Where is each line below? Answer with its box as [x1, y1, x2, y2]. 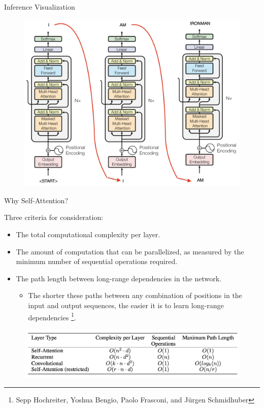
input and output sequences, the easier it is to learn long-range [28, 300, 224, 310]
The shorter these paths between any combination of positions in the [28, 290, 242, 301]
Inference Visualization [4, 2, 75, 12]
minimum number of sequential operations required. [16, 256, 178, 267]
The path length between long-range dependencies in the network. [16, 273, 222, 283]
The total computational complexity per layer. [16, 229, 160, 239]
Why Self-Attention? [4, 195, 69, 205]
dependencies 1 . [28, 310, 76, 322]
